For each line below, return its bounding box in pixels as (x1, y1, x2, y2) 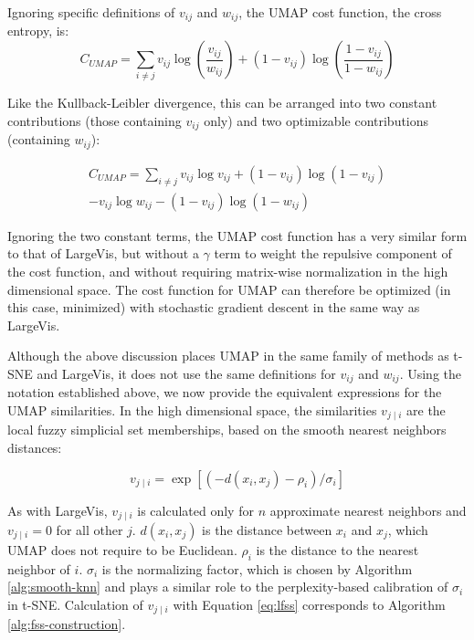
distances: (7, 437, 62, 456)
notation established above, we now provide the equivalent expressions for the (7, 383, 442, 402)
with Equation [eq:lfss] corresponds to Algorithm (173, 595, 446, 614)
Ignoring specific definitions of (7, 3, 175, 21)
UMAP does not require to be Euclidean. (7, 540, 237, 560)
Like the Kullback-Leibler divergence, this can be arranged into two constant (7, 93, 437, 112)
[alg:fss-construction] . (7, 614, 126, 634)
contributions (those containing (7, 110, 182, 130)
